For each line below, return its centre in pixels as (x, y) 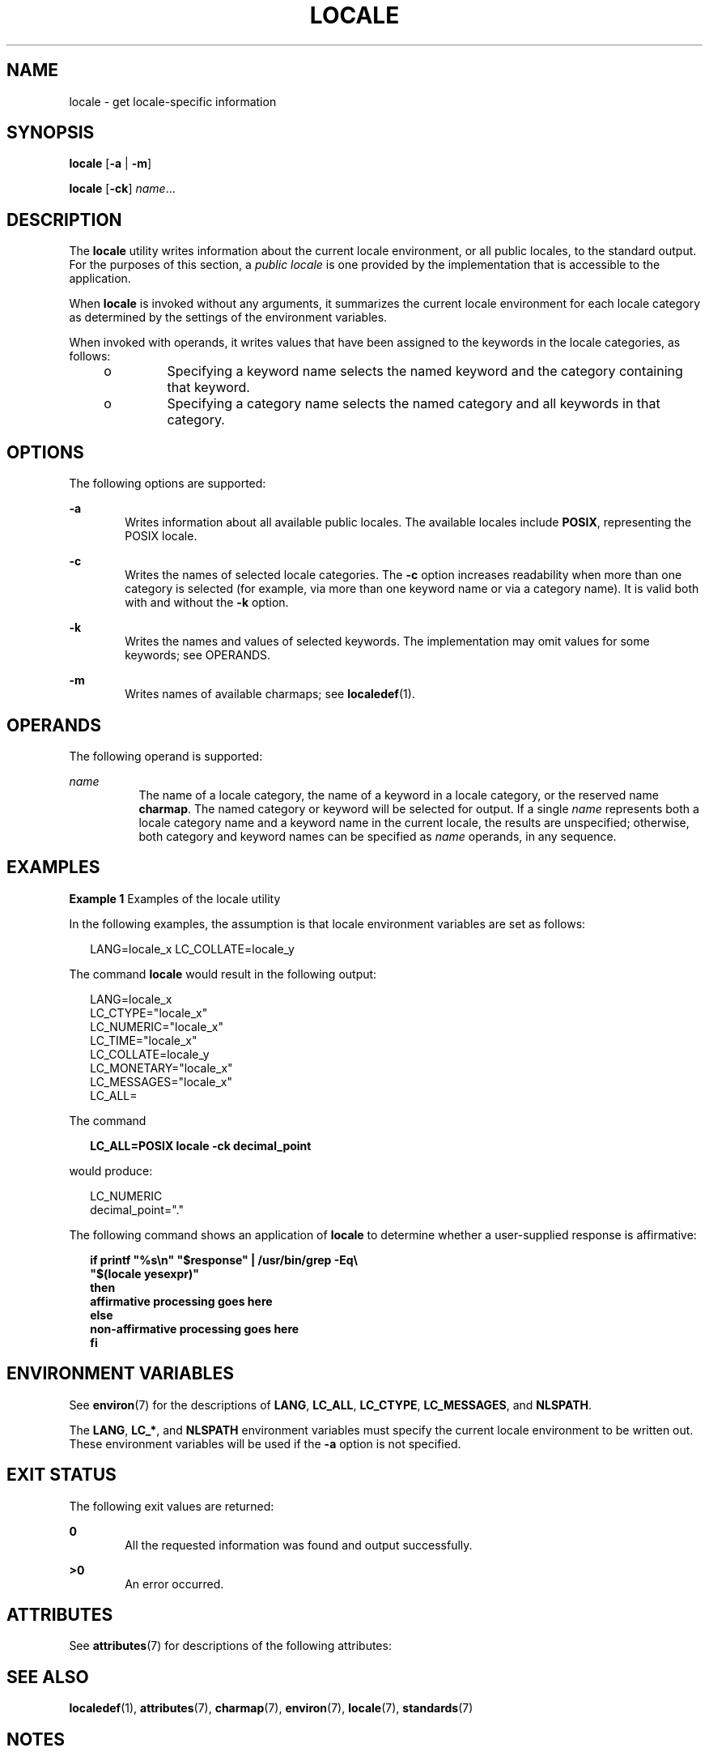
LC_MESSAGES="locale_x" (161, 1081)
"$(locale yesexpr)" (145, 1273)
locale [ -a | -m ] (110, 164)
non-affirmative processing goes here (195, 1328)
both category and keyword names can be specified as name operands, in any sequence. (378, 836)
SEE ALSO (48, 1677)
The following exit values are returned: (172, 1506)
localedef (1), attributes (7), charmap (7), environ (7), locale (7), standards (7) (271, 1708)
